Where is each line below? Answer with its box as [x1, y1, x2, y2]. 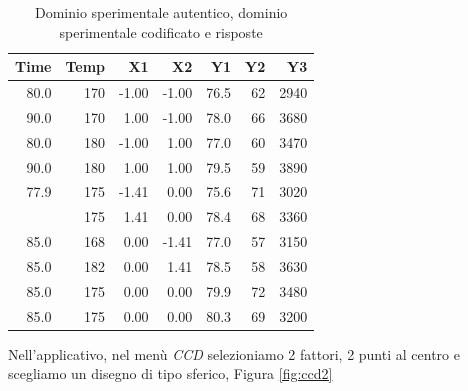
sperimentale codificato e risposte [59, 21, 263, 42]
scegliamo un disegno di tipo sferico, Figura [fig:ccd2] [8, 363, 333, 384]
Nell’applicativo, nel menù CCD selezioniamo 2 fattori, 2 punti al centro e [8, 343, 460, 364]
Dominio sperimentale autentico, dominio [34, 2, 288, 22]
